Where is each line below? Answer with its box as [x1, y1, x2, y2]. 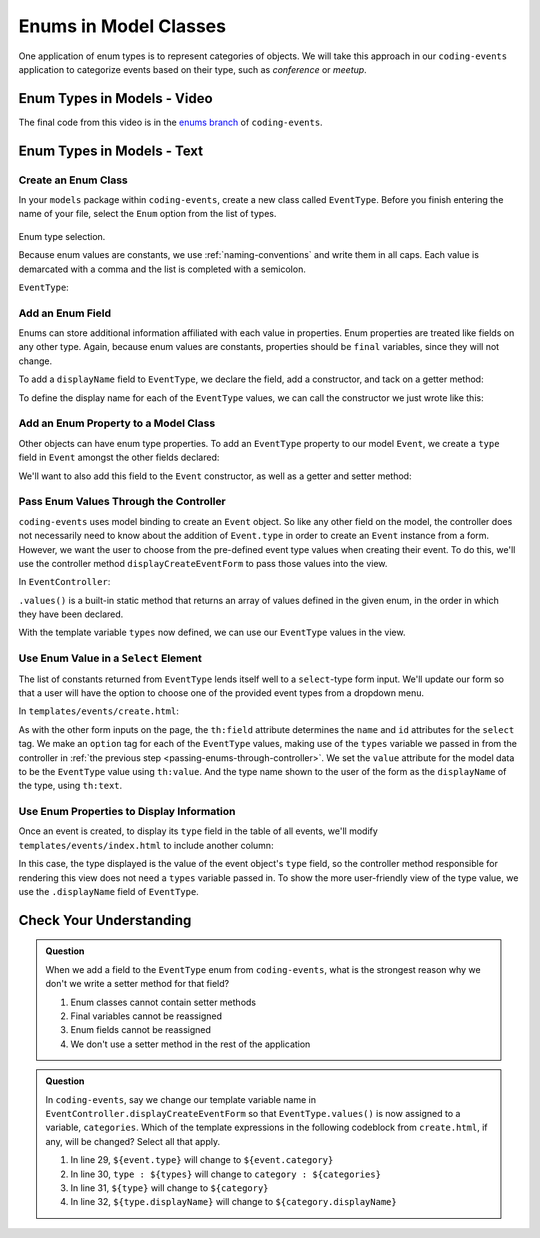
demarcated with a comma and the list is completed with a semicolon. [18, 263, 307, 275]
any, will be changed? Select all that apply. [45, 1135, 220, 1147]
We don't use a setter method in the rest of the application [70, 1038, 311, 1050]
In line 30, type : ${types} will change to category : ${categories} [70, 1168, 382, 1180]
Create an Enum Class [18, 173, 129, 187]
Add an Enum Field [18, 306, 112, 320]
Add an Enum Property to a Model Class [18, 416, 216, 430]
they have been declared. [18, 608, 124, 620]
